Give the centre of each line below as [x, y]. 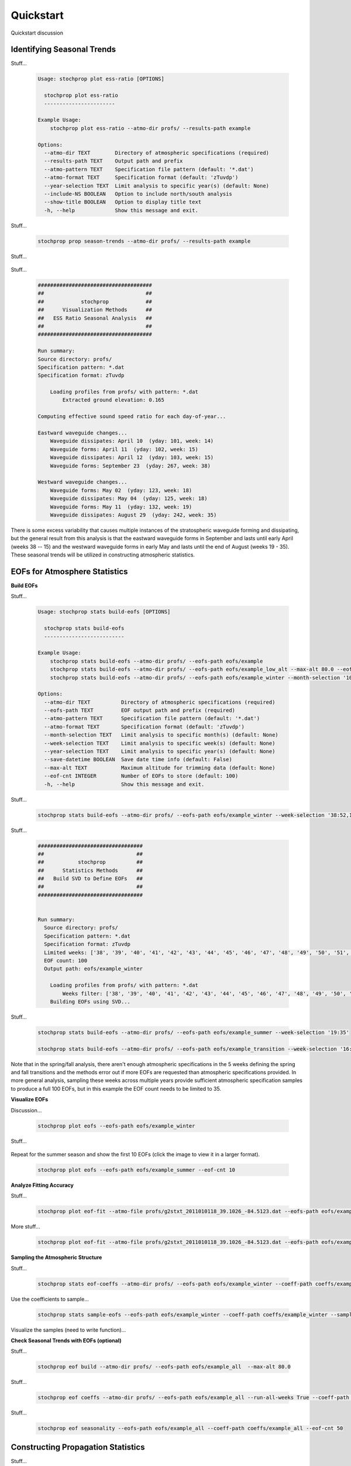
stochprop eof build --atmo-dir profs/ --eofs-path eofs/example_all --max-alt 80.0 [164, 1367]
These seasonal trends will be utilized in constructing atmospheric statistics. [103, 555]
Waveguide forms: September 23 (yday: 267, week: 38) [130, 466]
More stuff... [25, 1227]
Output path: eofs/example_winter [94, 969]
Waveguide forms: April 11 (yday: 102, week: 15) [124, 449]
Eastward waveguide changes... [83, 433]
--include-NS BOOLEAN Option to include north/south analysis [138, 194]
